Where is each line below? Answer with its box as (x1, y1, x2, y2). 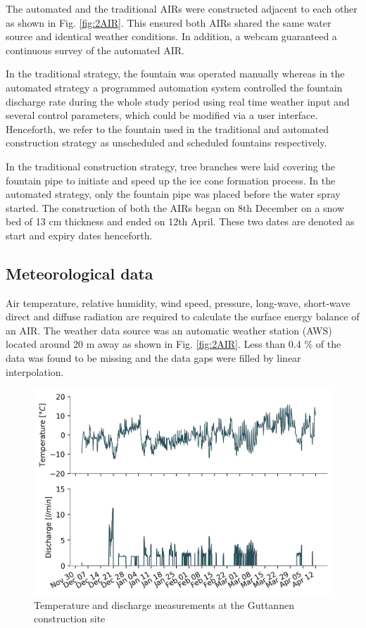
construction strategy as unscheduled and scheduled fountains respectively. (6, 135, 327, 150)
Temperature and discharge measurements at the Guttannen (34, 597, 294, 612)
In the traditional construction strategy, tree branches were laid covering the (6, 158, 335, 173)
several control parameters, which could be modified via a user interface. (6, 108, 318, 123)
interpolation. (6, 364, 64, 379)
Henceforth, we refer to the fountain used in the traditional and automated (6, 121, 329, 136)
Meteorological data (6, 262, 153, 284)
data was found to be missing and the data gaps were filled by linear (6, 351, 301, 365)
